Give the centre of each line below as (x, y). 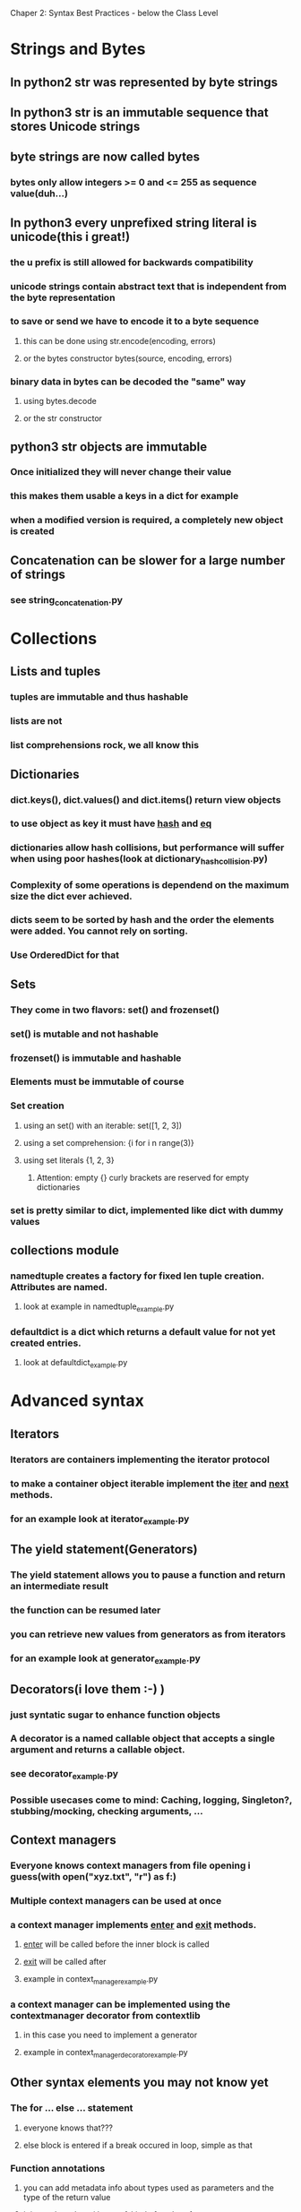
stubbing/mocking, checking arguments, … (107, 1811)
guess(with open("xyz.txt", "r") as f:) (94, 1876)
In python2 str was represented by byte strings (144, 82)
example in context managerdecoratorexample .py (105, 2053)
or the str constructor (62, 418)
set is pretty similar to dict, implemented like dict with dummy (147, 1210)
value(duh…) (39, 194)
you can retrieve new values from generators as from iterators (148, 1634)
